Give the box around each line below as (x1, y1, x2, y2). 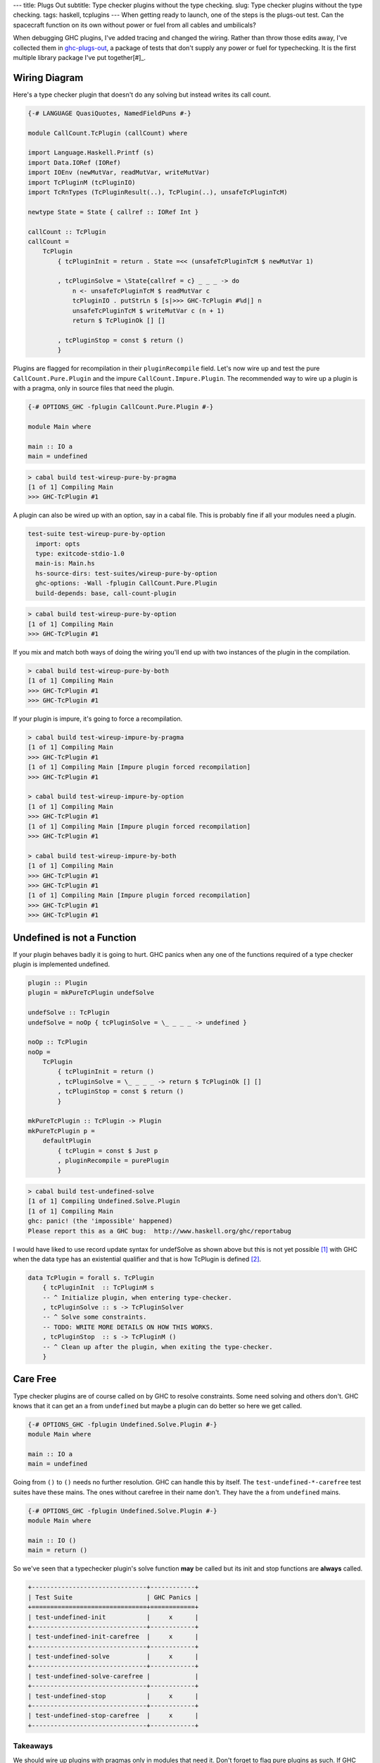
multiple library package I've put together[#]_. (13, 53, 146, 61)
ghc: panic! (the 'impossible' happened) (27, 1217, 173, 1225)
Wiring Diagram (13, 71, 84, 84)
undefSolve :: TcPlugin (27, 1008, 110, 1017)
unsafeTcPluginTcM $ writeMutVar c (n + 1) (72, 307, 225, 315)
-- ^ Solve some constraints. (42, 1313, 147, 1322)
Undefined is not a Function (13, 932, 137, 944)
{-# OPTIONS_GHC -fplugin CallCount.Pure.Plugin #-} (27, 403, 214, 410)
